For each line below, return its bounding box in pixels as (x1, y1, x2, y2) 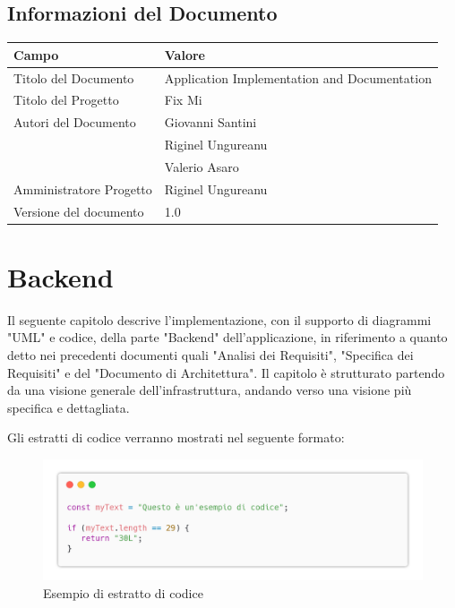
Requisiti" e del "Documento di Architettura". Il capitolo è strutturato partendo (7, 363, 445, 381)
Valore (164, 45, 205, 64)
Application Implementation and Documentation (164, 68, 432, 87)
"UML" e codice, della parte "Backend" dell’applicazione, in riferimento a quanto (7, 328, 448, 347)
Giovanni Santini (164, 113, 257, 132)
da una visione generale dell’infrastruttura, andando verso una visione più (7, 381, 412, 399)
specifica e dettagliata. (7, 398, 130, 416)
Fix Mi (164, 90, 202, 109)
